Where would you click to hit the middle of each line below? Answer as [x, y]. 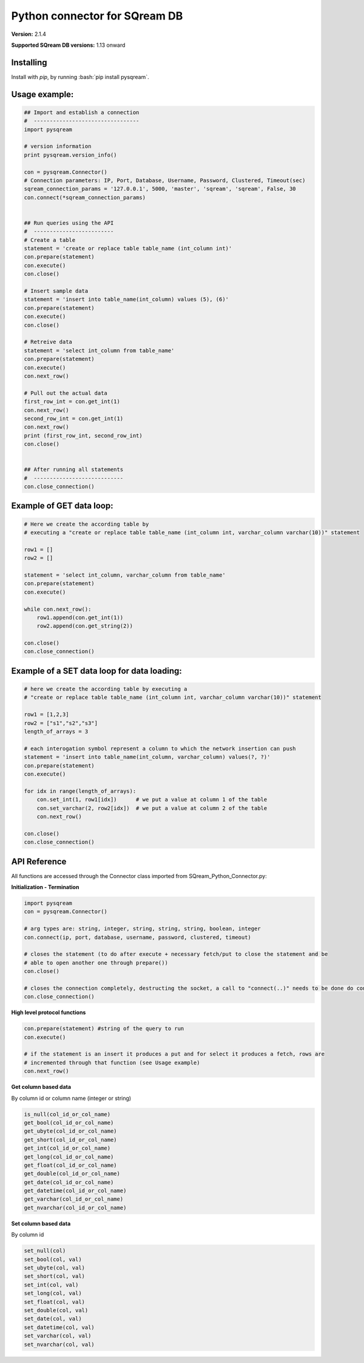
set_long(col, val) [53, 1293]
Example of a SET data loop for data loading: [96, 671]
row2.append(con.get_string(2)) [85, 626]
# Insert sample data [56, 291]
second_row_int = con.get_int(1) [74, 418]
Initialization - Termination [45, 887]
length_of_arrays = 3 [56, 732]
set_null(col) [45, 1251]
